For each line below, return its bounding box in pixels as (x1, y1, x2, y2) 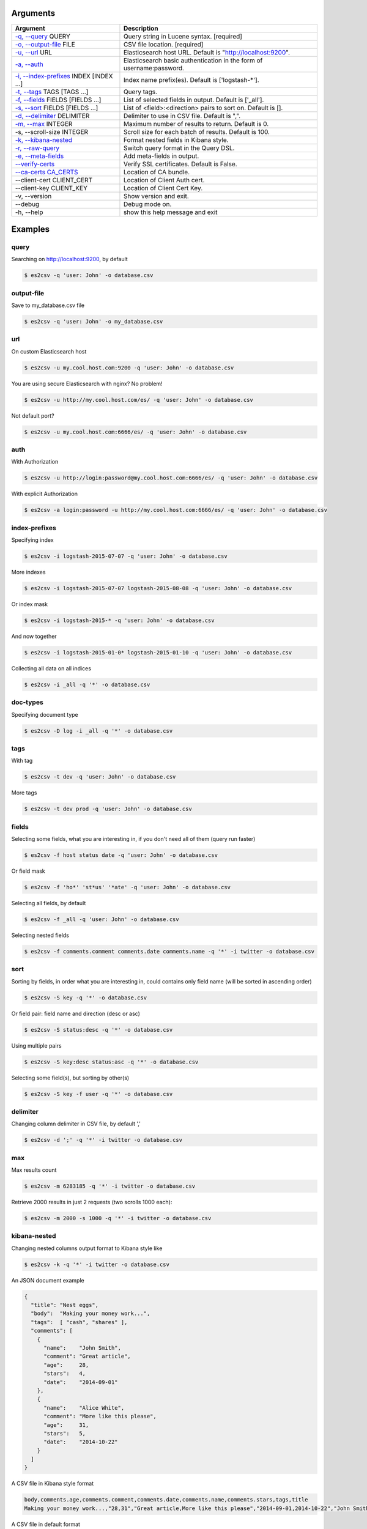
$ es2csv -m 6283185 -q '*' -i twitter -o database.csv (24, 1183, 196, 1190)
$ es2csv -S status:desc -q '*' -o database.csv (24, 1026, 173, 1033)
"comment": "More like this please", (43, 1413, 157, 1420)
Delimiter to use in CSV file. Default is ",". (123, 111, 241, 120)
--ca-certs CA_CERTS (15, 168, 79, 176)
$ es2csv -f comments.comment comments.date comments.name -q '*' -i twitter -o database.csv (24, 948, 315, 955)
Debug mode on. (123, 199, 172, 208)
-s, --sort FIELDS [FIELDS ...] (15, 103, 98, 112)
